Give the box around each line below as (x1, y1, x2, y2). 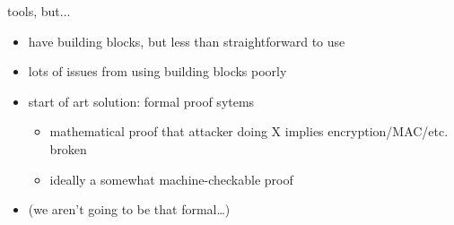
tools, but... (7, 2, 71, 20)
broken (49, 139, 87, 158)
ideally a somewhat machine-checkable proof (49, 169, 293, 188)
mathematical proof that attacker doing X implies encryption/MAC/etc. (49, 122, 449, 141)
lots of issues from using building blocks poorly (28, 62, 287, 81)
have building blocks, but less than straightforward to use (28, 31, 345, 50)
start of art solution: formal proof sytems (28, 91, 255, 110)
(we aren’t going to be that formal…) (28, 200, 231, 219)
